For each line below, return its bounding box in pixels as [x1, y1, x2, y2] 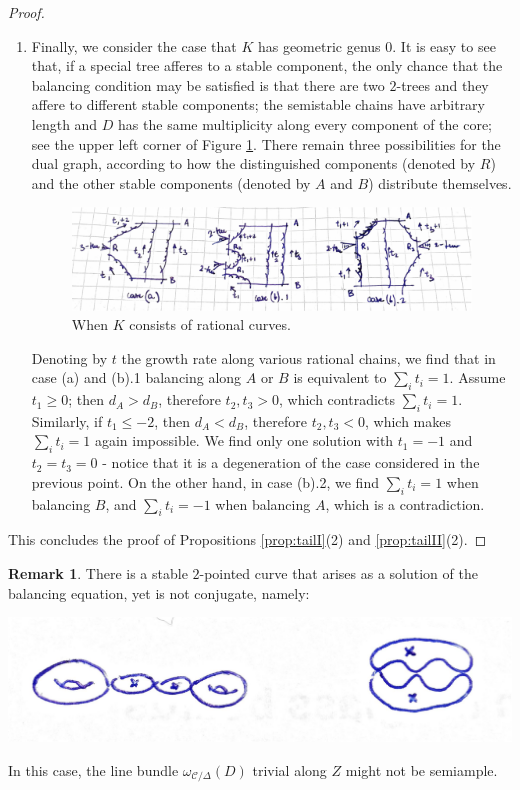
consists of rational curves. [129, 314, 291, 335]
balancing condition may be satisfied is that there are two [31, 74, 385, 95]
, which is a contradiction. [325, 493, 485, 514]
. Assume [449, 367, 506, 388]
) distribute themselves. [368, 172, 512, 193]
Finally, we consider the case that [31, 35, 237, 56]
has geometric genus [257, 35, 381, 56]
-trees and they [396, 74, 489, 95]
